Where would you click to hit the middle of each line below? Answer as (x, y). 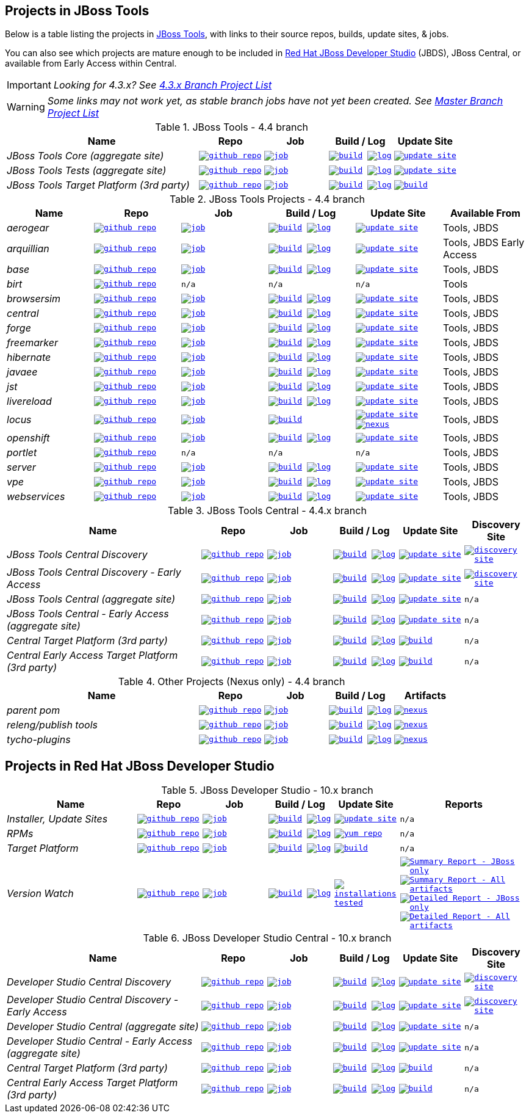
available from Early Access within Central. (91, 64)
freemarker (32, 343)
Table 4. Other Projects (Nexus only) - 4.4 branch (232, 682)
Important (29, 85)
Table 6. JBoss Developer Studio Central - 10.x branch (267, 938)
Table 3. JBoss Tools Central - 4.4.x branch (267, 511)
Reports (464, 804)
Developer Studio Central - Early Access (100, 1041)
